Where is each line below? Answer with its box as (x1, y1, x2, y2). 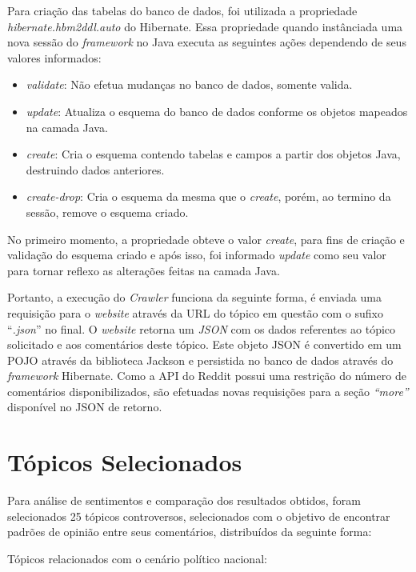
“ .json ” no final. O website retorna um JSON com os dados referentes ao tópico (7, 320, 396, 337)
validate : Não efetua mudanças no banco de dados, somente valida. (26, 76, 353, 93)
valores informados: (7, 49, 102, 66)
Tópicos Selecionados (7, 446, 242, 478)
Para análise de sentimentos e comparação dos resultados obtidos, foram (7, 492, 361, 509)
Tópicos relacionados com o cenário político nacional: (7, 550, 267, 566)
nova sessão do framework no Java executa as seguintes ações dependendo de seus (7, 34, 406, 50)
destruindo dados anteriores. (26, 161, 165, 178)
